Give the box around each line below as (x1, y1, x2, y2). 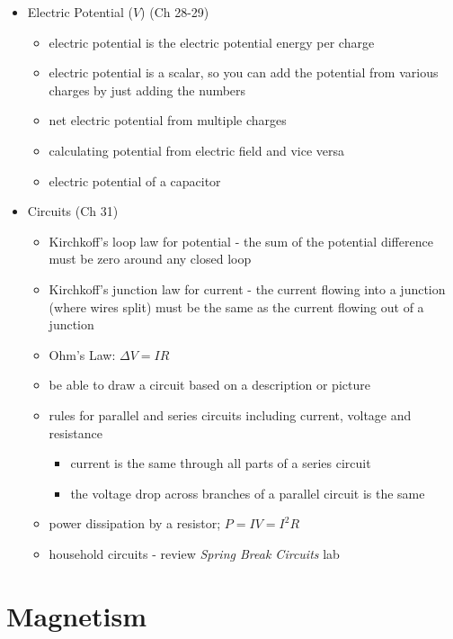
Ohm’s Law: (49, 345, 116, 364)
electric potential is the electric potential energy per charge (49, 32, 375, 51)
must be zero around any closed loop (49, 249, 252, 268)
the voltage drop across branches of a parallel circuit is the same (70, 483, 425, 502)
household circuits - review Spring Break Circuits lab (49, 544, 340, 562)
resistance (49, 423, 102, 442)
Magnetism (6, 597, 147, 634)
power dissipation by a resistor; (49, 514, 221, 533)
